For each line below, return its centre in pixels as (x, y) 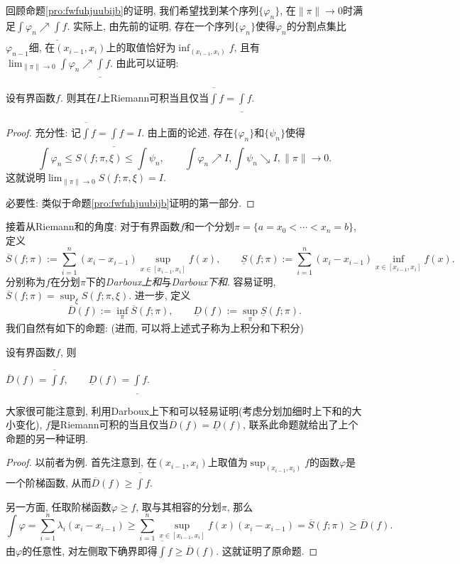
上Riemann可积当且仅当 (155, 97)
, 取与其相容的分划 (179, 506)
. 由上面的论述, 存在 (187, 132)
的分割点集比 (316, 25)
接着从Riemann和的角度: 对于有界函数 (93, 226)
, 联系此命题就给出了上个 (301, 424)
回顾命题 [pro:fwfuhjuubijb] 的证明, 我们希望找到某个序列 (132, 10)
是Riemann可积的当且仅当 (109, 424)
